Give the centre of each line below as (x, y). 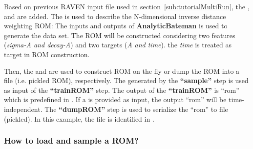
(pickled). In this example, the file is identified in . (79, 118)
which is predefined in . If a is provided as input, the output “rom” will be (115, 99)
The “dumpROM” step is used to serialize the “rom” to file (136, 109)
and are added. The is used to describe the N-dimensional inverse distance (115, 16)
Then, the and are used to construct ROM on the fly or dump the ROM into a (122, 71)
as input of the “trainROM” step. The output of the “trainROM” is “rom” (122, 90)
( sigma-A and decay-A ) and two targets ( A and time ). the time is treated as (118, 45)
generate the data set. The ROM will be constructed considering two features (120, 35)
